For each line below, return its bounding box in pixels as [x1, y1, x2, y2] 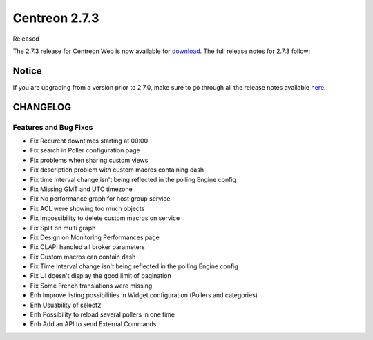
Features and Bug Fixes [12, 122, 93, 132]
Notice [12, 65, 43, 77]
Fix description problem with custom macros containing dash [30, 166, 204, 174]
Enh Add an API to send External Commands [30, 320, 157, 328]
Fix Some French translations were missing [30, 281, 153, 290]
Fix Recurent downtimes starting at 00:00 [30, 137, 149, 145]
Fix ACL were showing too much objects [30, 204, 145, 212]
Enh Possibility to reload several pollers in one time [30, 310, 175, 319]
